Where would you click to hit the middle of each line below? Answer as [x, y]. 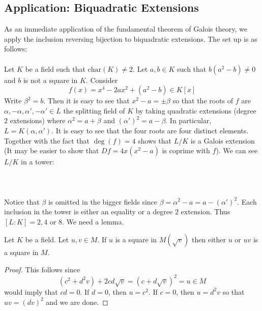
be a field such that [55, 68]
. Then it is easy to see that [86, 101]
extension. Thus [206, 211]
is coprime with [186, 150]
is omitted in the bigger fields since [103, 201]
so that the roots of [203, 101]
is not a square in [50, 80]
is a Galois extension [223, 140]
